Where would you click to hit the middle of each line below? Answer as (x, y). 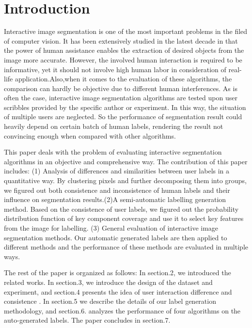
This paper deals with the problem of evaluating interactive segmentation (113, 152)
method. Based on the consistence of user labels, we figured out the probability (121, 209)
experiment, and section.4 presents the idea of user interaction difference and (118, 291)
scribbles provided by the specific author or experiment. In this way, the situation (125, 107)
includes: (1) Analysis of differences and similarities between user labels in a (117, 171)
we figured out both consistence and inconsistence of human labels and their (117, 190)
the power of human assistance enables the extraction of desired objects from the (124, 50)
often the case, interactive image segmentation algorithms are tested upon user (121, 98)
